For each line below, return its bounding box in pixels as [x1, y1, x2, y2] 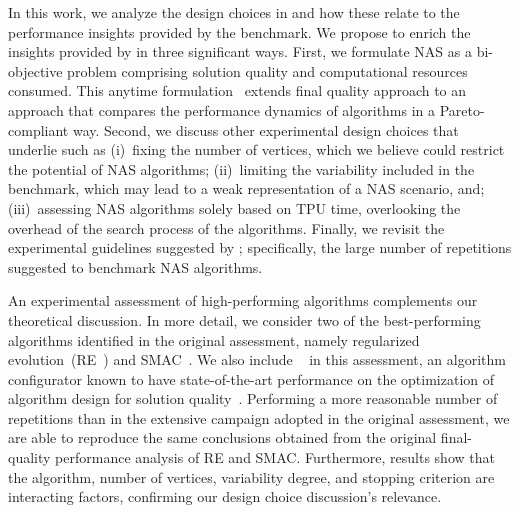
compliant [8, 119, 69, 140]
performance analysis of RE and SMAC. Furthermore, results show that [55, 447, 495, 468]
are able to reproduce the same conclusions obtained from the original [8, 427, 437, 448]
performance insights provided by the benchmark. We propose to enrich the [8, 21, 471, 42]
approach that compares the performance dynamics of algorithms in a [8, 99, 436, 120]
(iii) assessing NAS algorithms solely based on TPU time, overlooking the [8, 197, 461, 218]
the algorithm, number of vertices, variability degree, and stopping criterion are [8, 466, 495, 487]
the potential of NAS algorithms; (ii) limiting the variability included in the [8, 158, 475, 179]
